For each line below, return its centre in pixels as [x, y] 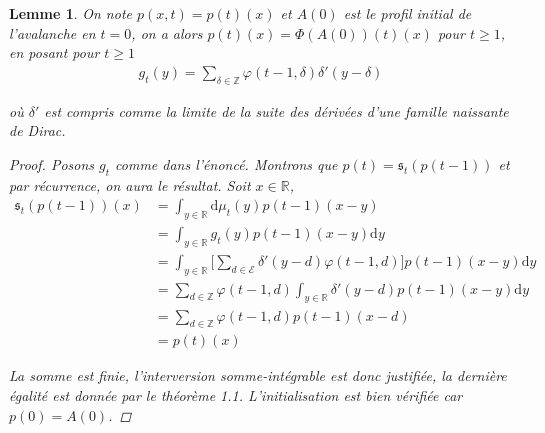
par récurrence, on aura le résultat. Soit [130, 184]
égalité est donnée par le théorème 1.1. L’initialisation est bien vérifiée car [236, 394]
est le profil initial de [407, 13]
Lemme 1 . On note [70, 13]
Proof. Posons [52, 163]
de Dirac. [37, 130]
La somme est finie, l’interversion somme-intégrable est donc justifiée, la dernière [258, 375]
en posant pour [54, 52]
